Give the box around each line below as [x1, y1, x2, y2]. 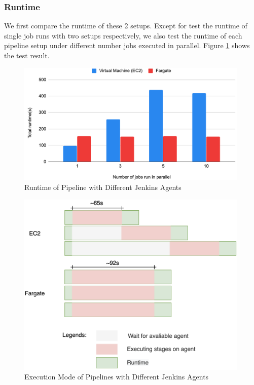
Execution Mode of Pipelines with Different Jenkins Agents [24, 371, 209, 382]
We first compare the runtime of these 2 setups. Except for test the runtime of [4, 20, 247, 31]
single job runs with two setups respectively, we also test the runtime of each [4, 30, 242, 41]
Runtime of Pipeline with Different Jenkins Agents [24, 182, 182, 192]
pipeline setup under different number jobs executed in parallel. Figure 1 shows [4, 40, 250, 51]
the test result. [4, 50, 50, 60]
